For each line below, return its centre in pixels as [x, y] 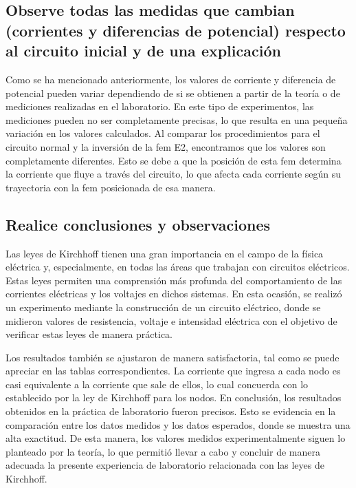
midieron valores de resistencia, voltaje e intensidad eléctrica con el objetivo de [171, 320]
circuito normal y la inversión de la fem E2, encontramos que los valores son [166, 146]
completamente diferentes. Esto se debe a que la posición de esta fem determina [174, 160]
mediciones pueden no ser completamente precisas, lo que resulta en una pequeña [177, 119]
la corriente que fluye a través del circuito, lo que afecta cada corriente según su [174, 174]
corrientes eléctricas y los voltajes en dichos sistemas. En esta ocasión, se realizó [174, 294]
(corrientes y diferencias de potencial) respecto [176, 30]
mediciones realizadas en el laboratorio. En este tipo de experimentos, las [160, 106]
